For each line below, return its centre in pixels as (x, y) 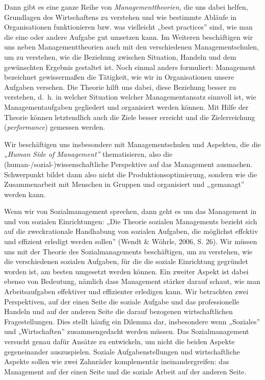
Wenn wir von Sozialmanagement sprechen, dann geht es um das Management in (130, 211)
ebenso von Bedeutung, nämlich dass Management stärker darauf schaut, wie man (132, 281)
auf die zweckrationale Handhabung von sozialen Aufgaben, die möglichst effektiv (131, 231)
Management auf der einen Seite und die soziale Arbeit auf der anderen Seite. (125, 371)
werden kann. (25, 194)
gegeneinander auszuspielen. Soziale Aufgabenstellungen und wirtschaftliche (122, 351)
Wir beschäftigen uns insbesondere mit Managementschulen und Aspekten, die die (132, 144)
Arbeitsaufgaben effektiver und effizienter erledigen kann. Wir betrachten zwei (126, 291)
